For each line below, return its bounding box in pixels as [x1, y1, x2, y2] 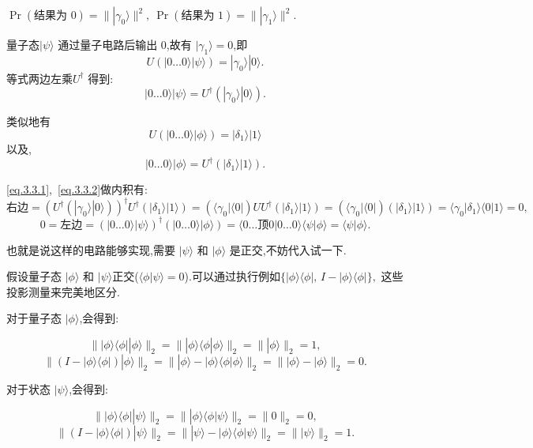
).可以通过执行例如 [184, 268, 280, 284]
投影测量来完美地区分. [6, 283, 120, 299]
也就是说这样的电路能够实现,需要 [6, 241, 175, 258]
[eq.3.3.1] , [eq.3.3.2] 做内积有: [6, 181, 148, 198]
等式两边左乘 [6, 70, 73, 86]
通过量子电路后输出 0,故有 [58, 36, 192, 52]
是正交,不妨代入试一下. [229, 241, 347, 258]
